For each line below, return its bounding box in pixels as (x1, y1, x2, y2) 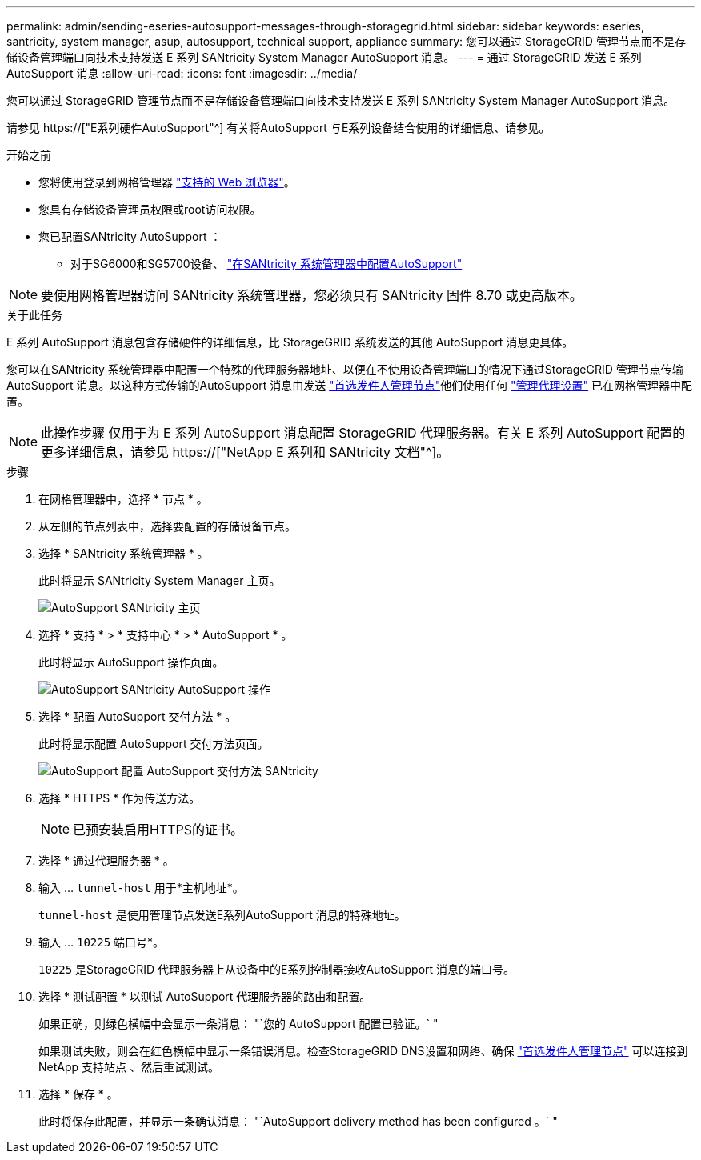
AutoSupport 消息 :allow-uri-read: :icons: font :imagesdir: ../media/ (6, 66, 358, 80)
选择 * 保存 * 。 (38, 1087, 118, 1101)
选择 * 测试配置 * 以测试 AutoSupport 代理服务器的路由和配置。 (38, 990, 371, 1003)
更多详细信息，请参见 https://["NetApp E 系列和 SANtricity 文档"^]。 (41, 444, 450, 460)
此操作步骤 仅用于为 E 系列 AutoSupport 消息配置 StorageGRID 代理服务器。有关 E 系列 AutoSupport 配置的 (41, 425, 686, 441)
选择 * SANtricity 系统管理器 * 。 (38, 546, 209, 560)
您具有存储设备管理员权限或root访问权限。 (38, 202, 262, 216)
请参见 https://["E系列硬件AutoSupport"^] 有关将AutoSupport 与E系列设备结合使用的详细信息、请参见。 (6, 121, 551, 134)
